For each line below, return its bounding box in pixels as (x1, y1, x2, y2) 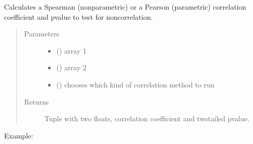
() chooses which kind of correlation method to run (56, 79, 215, 89)
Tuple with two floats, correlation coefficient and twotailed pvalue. (44, 113, 249, 124)
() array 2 (56, 62, 87, 73)
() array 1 (56, 45, 87, 56)
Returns (24, 96, 49, 107)
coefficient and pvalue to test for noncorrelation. (4, 11, 153, 22)
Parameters (24, 28, 59, 39)
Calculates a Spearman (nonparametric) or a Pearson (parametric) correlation (4, 2, 246, 12)
